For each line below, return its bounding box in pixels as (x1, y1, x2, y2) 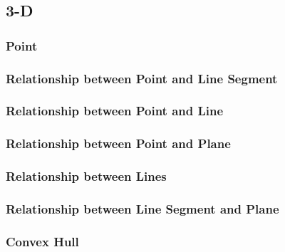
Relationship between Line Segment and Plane (6, 199, 279, 217)
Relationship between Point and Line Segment (6, 69, 278, 87)
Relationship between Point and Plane (6, 135, 231, 152)
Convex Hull (6, 232, 79, 250)
